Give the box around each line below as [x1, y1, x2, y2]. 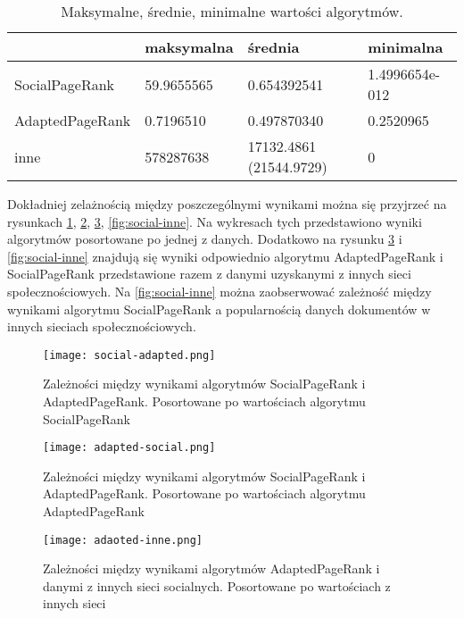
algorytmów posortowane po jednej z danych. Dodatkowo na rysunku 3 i [7, 230, 402, 248]
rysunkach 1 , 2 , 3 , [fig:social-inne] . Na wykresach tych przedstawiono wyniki [7, 212, 422, 230]
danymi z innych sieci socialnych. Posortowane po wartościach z [43, 576, 391, 595]
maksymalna [145, 37, 234, 57]
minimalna [368, 37, 443, 57]
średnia [247, 37, 300, 57]
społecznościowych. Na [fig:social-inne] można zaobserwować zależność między [7, 281, 432, 300]
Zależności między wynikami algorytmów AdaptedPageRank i [43, 559, 380, 578]
